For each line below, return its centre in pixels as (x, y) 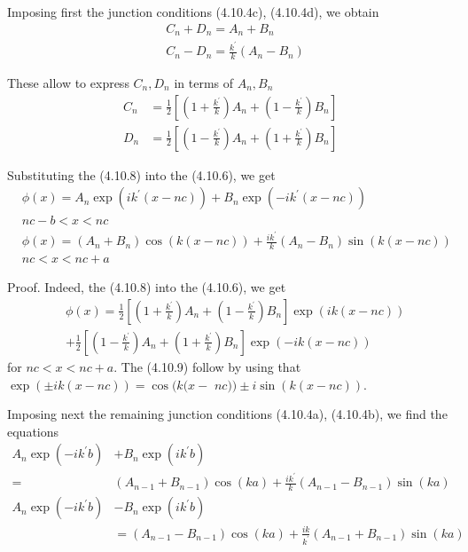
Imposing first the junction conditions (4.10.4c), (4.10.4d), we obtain (193, 12)
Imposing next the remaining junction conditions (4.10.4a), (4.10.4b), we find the (227, 414)
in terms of (204, 83)
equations (33, 431)
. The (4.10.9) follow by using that (207, 366)
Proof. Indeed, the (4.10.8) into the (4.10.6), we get (147, 287)
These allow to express (68, 83)
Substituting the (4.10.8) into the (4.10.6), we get (141, 174)
